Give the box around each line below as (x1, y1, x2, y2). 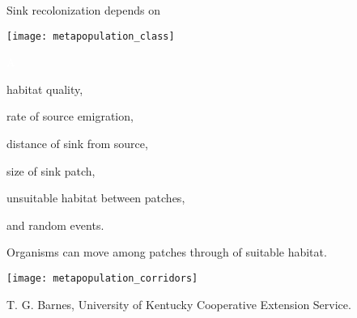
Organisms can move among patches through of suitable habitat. (6, 244, 327, 261)
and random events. (6, 216, 104, 233)
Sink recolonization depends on (6, 2, 160, 18)
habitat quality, (6, 80, 83, 97)
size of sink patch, (6, 162, 96, 179)
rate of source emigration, (6, 108, 134, 125)
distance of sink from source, (6, 135, 148, 152)
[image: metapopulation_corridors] (6, 273, 198, 284)
